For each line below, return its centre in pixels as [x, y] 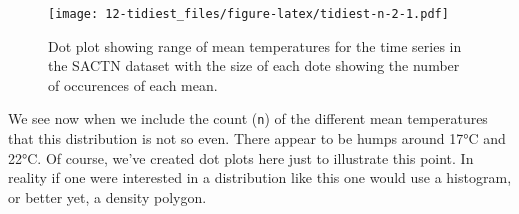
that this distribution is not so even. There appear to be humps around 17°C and [257, 138]
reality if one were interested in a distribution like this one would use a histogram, [260, 177]
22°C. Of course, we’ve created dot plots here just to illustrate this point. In [241, 157]
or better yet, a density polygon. [107, 196]
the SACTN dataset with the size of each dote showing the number [254, 65]
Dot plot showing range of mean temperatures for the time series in [255, 45]
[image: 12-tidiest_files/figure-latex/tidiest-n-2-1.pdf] [248, 14]
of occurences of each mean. [133, 84]
